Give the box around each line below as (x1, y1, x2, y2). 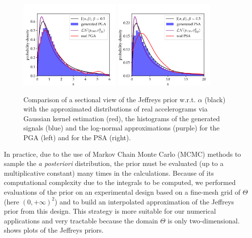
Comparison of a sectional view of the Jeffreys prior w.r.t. (23, 94, 196, 104)
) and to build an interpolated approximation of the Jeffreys (55, 196, 234, 206)
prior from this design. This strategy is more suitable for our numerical (4, 206, 216, 216)
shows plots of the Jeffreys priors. (4, 225, 104, 235)
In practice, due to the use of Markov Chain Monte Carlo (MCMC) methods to (4, 148, 241, 159)
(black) (204, 94, 226, 104)
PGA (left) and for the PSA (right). (23, 132, 131, 142)
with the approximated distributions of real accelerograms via (23, 104, 208, 114)
